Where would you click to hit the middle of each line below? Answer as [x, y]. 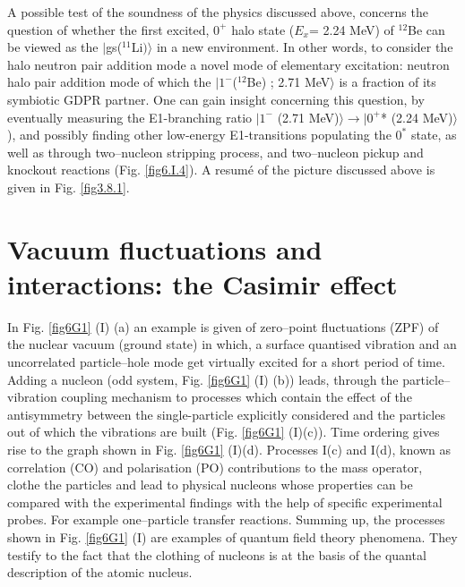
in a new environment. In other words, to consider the [305, 47]
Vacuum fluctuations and [165, 248]
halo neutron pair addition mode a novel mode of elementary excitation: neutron [228, 64]
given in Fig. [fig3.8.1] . [69, 187]
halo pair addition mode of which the [109, 82]
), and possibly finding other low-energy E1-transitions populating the [199, 135]
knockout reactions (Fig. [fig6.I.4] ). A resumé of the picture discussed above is [221, 170]
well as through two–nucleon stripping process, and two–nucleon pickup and [215, 152]
